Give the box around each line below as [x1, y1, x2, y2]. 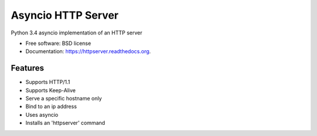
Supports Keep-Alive [25, 86, 76, 93]
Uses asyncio [25, 111, 59, 118]
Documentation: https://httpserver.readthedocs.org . [25, 48, 151, 55]
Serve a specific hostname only [25, 95, 102, 102]
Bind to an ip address [25, 103, 77, 110]
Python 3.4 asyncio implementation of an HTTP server [11, 29, 143, 36]
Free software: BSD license [25, 40, 91, 47]
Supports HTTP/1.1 [25, 79, 70, 86]
